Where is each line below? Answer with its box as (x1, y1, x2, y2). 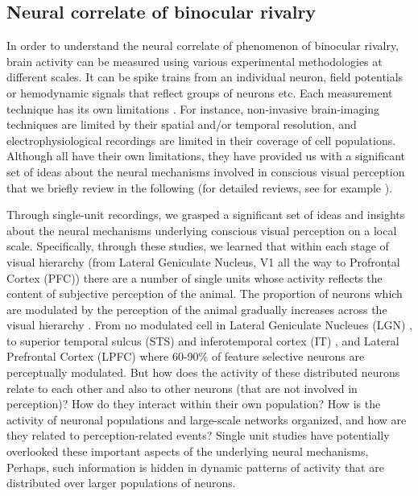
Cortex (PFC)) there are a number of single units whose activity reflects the (6, 269, 383, 286)
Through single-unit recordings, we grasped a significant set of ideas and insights (6, 206, 405, 223)
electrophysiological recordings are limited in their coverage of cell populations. (6, 131, 396, 148)
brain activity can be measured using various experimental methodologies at (6, 52, 383, 69)
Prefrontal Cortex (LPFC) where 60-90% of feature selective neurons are (6, 348, 365, 365)
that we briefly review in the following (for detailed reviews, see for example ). (6, 179, 393, 196)
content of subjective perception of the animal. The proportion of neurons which (6, 285, 403, 302)
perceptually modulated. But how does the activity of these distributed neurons (6, 364, 400, 381)
